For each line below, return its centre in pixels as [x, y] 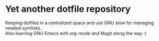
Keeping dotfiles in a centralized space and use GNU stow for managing [79, 23]
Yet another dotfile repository [68, 9]
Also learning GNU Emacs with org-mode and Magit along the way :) [76, 33]
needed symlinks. [23, 28]
